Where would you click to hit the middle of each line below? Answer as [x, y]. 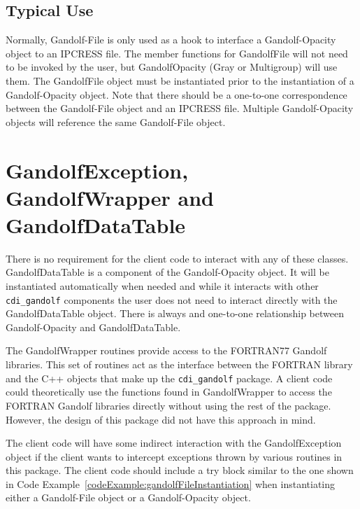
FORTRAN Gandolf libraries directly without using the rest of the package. [168, 405]
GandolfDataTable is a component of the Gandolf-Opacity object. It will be [167, 272]
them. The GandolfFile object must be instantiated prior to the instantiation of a [180, 80]
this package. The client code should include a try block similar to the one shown [180, 470]
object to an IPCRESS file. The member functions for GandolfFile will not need [177, 53]
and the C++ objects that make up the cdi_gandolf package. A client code [169, 378]
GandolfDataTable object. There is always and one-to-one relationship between [175, 313]
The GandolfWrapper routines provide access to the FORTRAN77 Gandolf [166, 350]
